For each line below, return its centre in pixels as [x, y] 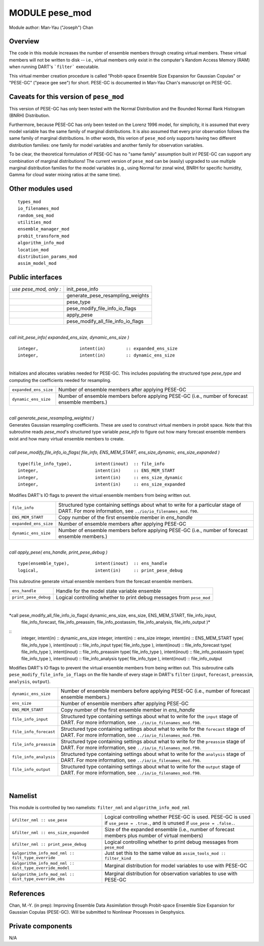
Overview [24, 41]
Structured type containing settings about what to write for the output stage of [151, 767]
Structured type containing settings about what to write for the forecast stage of [153, 729]
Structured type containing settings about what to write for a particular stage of [150, 505]
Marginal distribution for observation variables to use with [171, 874]
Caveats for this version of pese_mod [66, 96]
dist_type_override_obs [38, 879]
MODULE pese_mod [50, 13]
